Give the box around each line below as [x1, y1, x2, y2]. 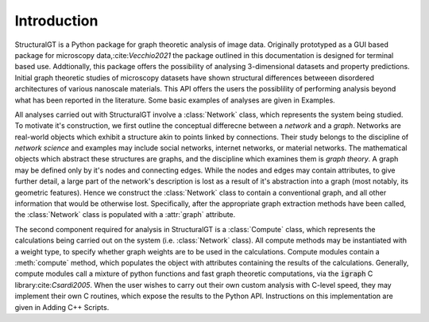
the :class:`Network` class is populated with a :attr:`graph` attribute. [14, 210, 236, 219]
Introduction [14, 12, 99, 29]
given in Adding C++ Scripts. [14, 302, 110, 312]
